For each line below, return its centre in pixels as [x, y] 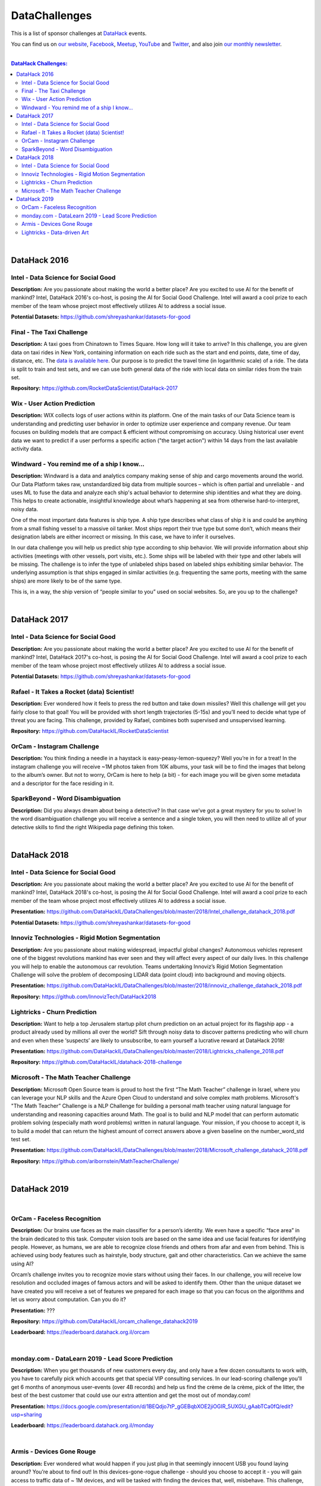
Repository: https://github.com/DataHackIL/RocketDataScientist [90, 731]
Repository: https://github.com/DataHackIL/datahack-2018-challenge [97, 1062]
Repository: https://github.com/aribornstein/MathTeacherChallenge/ [95, 1161]
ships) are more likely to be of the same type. [66, 581]
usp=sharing [26, 1414]
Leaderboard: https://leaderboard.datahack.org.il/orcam [80, 1332]
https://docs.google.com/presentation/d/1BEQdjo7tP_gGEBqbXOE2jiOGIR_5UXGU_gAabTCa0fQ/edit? [170, 1406]
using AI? [22, 1264]
